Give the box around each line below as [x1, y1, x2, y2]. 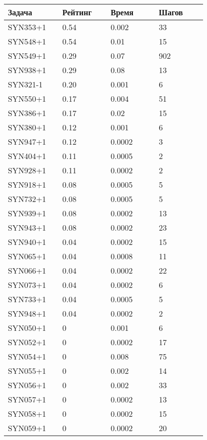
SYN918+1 [8, 179, 46, 190]
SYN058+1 [8, 408, 46, 419]
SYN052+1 [8, 336, 46, 348]
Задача [8, 6, 32, 18]
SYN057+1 [8, 394, 46, 405]
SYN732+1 [8, 193, 46, 204]
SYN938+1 [8, 64, 46, 76]
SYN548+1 [8, 36, 46, 47]
